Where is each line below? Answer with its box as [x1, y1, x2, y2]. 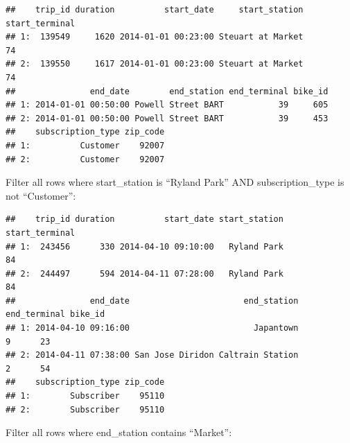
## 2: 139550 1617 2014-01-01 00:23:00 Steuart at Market [6, 59, 304, 69]
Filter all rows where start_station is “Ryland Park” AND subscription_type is [6, 175, 344, 189]
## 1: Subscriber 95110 [6, 391, 165, 401]
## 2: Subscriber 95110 [6, 404, 165, 415]
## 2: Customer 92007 [6, 154, 165, 164]
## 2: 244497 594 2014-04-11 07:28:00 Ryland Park [6, 268, 283, 279]
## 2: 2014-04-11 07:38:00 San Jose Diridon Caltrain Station [6, 350, 299, 361]
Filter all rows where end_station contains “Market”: [6, 425, 232, 440]
